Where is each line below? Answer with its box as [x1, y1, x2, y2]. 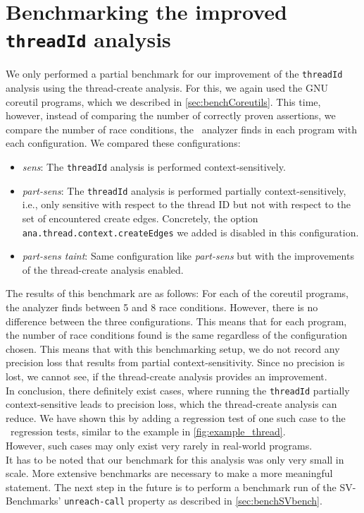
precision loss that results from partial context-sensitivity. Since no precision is [6, 355, 345, 370]
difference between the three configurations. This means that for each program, [6, 313, 347, 328]
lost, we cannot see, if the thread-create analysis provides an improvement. [6, 368, 327, 383]
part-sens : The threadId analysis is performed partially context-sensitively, [22, 183, 346, 198]
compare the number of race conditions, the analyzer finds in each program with [6, 121, 357, 136]
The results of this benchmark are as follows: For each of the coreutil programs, [6, 286, 349, 301]
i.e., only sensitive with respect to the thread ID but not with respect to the [22, 197, 351, 212]
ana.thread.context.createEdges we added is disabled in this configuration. [22, 224, 359, 239]
